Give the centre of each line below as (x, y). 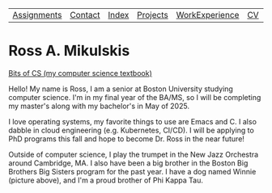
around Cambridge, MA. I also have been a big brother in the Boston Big (128, 163)
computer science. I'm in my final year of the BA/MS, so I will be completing (135, 97)
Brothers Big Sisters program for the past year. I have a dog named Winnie (132, 171)
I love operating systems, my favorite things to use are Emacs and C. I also (133, 121)
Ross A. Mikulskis (69, 51)
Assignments (37, 15)
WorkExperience (208, 15)
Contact (85, 15)
